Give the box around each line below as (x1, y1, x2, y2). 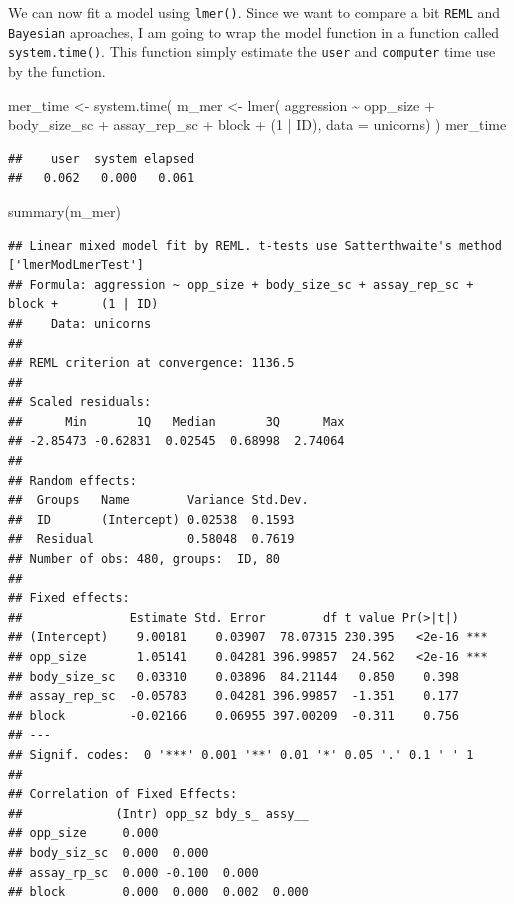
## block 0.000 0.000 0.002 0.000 (8, 885, 309, 900)
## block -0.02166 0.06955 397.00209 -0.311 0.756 (8, 708, 460, 723)
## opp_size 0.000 (8, 826, 159, 841)
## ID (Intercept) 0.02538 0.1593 (8, 512, 295, 527)
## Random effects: (8, 473, 137, 488)
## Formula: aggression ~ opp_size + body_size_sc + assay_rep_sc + (8, 277, 474, 292)
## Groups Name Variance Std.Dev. (8, 493, 309, 508)
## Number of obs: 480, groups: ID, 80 (8, 552, 281, 567)
